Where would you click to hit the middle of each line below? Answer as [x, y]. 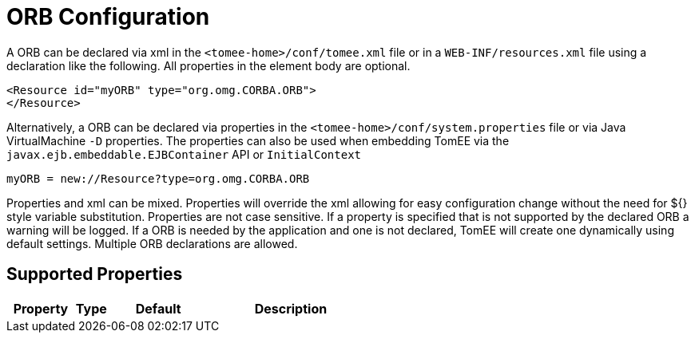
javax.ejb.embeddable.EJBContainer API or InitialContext [184, 154]
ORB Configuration [108, 17]
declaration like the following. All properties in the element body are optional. [208, 65]
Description [291, 308]
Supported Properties [95, 274]
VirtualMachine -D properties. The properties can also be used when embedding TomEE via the [258, 140]
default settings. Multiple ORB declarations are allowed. [152, 243]
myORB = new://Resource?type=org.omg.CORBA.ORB [158, 178]
